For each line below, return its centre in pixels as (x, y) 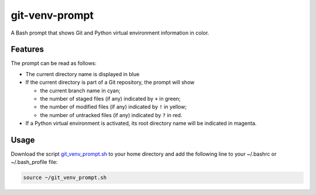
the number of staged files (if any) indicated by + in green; (110, 99)
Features (27, 49)
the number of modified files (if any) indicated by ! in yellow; (114, 107)
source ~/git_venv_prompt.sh (65, 178)
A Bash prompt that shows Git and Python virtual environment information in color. (110, 33)
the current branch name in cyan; (80, 90)
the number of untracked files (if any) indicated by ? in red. (111, 115)
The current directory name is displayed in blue (83, 74)
